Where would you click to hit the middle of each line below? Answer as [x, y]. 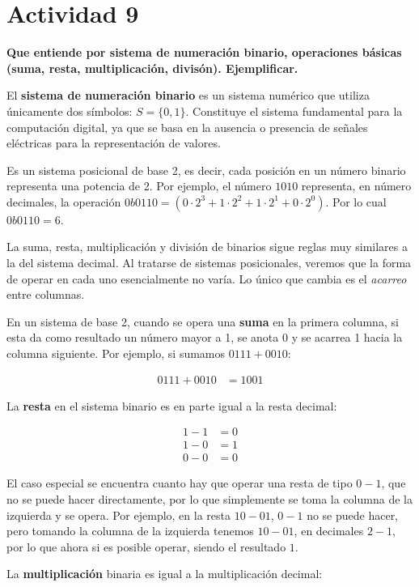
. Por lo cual [356, 201]
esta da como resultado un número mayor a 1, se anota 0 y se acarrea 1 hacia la [205, 337]
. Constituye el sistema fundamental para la [294, 111]
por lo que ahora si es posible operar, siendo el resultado [146, 546]
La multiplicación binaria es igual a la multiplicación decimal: [165, 574]
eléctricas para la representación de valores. [114, 143]
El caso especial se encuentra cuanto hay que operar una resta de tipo [180, 483]
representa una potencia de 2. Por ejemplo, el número [139, 186]
